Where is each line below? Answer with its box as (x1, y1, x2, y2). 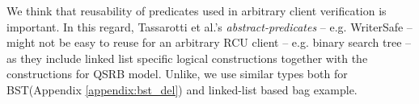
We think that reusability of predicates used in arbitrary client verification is (6, 2, 387, 19)
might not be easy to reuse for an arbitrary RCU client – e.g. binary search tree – (6, 34, 412, 51)
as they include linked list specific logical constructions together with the (6, 49, 368, 66)
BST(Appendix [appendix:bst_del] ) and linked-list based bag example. (6, 81, 358, 98)
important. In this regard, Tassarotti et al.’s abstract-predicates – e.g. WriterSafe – (6, 18, 413, 35)
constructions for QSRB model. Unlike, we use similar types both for (6, 65, 348, 82)
